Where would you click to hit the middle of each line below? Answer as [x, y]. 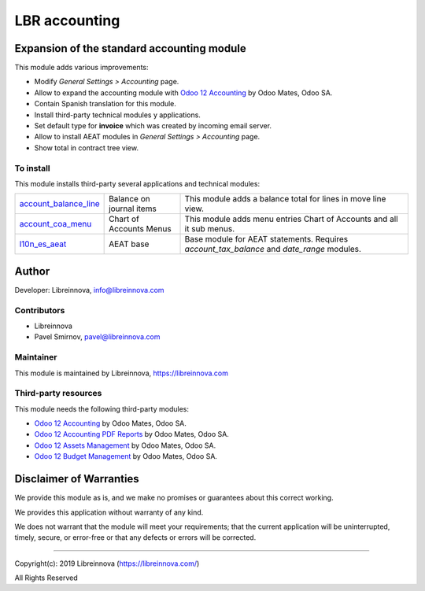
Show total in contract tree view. [87, 148]
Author [32, 271]
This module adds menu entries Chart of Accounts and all [291, 219]
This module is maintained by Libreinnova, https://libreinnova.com [121, 373]
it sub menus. [210, 229]
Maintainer [36, 357]
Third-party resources [58, 393]
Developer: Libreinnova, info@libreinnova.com [89, 290]
